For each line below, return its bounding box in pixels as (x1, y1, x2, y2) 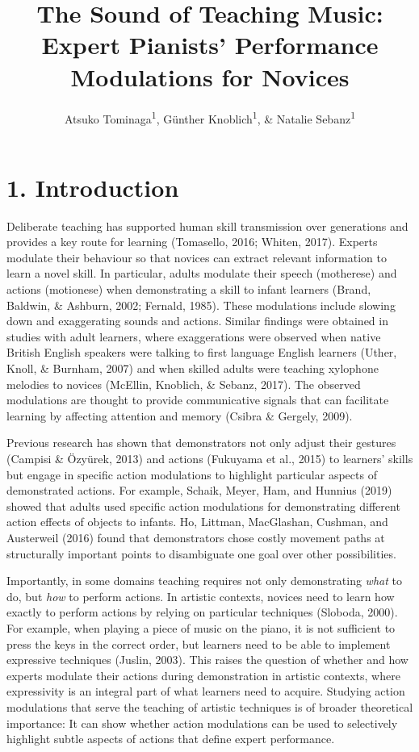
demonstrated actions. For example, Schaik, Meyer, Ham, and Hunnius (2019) (6, 482, 392, 499)
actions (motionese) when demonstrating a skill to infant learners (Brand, (6, 281, 371, 298)
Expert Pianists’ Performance (41, 28, 379, 61)
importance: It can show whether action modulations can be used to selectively (6, 714, 398, 731)
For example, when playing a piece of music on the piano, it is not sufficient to (6, 619, 396, 636)
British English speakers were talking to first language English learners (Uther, (6, 344, 397, 361)
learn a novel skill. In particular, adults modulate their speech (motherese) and (6, 265, 397, 282)
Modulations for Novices (70, 60, 350, 93)
